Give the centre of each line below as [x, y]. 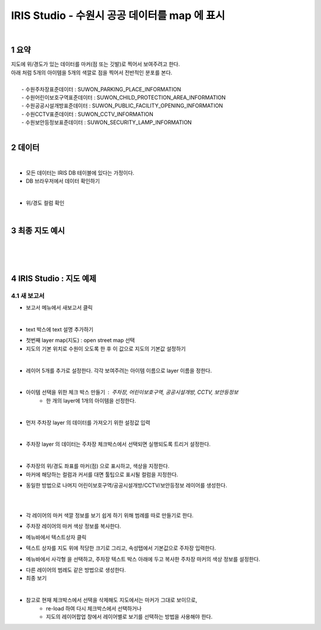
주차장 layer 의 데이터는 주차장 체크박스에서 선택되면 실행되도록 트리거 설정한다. [118, 444]
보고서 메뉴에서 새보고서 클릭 [59, 308]
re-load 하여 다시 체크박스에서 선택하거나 [94, 608]
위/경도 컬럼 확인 [45, 203]
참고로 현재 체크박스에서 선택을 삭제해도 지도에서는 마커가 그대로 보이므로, [111, 600]
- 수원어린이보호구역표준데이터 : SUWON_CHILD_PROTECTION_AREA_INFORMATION [124, 97]
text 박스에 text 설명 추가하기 [60, 330]
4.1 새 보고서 [28, 296]
